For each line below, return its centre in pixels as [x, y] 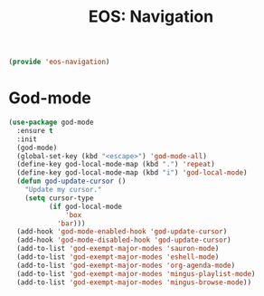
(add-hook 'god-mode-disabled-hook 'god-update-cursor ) [124, 240]
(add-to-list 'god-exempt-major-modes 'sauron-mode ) [118, 249]
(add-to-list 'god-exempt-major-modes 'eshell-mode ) [118, 257]
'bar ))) [71, 224]
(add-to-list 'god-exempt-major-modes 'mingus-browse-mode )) [134, 282]
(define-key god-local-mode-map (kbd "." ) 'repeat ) [116, 165]
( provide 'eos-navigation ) [59, 62]
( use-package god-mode [51, 122]
